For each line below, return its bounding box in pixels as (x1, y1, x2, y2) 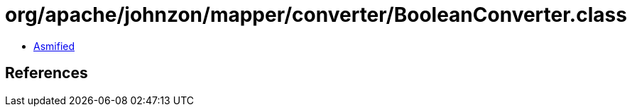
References (5, 64, 88, 82)
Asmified (33, 39, 75, 52)
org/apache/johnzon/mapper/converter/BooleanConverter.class (5, 3, 627, 27)
